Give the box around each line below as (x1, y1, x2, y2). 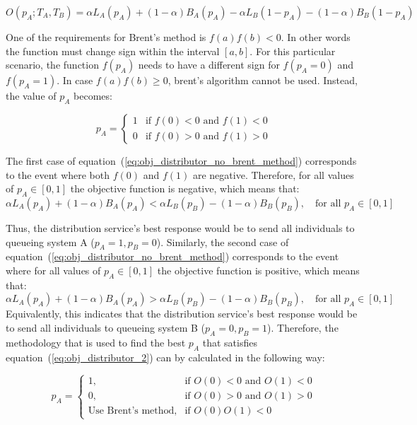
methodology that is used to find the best (6, 334, 186, 349)
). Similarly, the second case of (156, 234, 289, 249)
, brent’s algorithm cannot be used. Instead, (168, 73, 358, 88)
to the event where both (6, 167, 110, 182)
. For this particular (249, 43, 336, 58)
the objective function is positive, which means (157, 262, 360, 277)
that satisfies (202, 334, 257, 349)
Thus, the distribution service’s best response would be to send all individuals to (6, 220, 355, 235)
